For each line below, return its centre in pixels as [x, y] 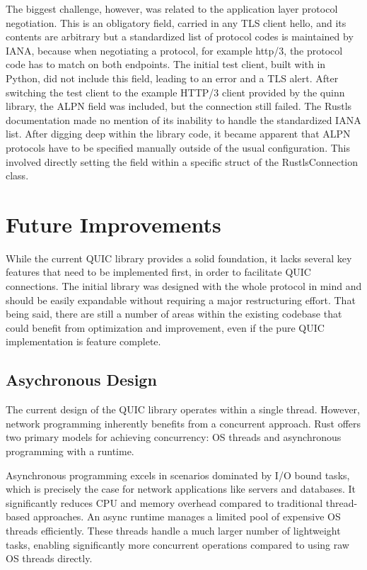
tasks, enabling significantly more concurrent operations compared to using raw [177, 544]
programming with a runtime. [70, 451]
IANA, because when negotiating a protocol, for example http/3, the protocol [174, 50]
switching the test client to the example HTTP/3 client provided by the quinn [175, 92]
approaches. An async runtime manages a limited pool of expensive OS [187, 516]
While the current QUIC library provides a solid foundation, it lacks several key [179, 258]
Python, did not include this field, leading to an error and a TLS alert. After [172, 78]
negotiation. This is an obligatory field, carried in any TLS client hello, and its [176, 22]
